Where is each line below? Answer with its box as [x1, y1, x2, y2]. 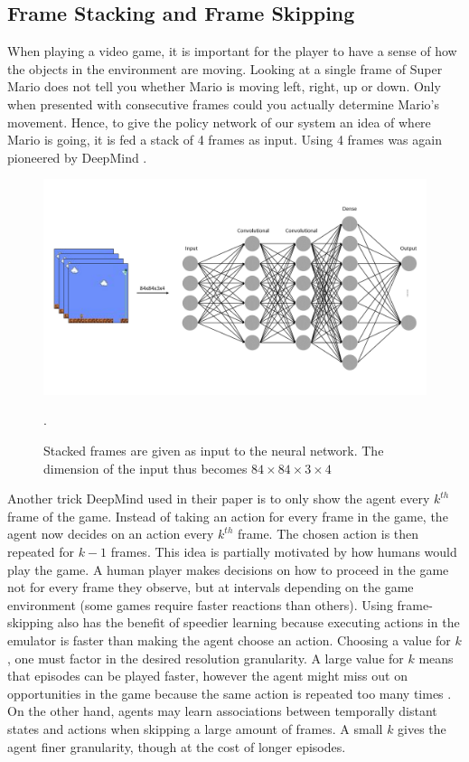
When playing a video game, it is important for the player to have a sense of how [7, 42, 457, 61]
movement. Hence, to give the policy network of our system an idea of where [7, 112, 431, 131]
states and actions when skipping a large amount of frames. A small [7, 719, 383, 738]
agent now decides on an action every [7, 524, 214, 543]
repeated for [7, 542, 74, 561]
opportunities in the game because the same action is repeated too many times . [7, 683, 452, 702]
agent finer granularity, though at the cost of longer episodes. [7, 737, 346, 756]
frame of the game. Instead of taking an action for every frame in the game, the [7, 506, 448, 525]
